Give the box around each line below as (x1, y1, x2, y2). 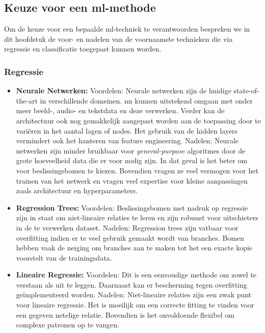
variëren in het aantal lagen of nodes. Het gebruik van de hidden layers (16, 125, 238, 136)
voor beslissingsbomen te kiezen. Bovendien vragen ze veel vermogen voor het (16, 165, 258, 175)
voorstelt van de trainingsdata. (16, 252, 112, 263)
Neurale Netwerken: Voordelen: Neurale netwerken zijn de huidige (16, 85, 231, 96)
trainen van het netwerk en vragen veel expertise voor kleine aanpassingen (16, 175, 248, 186)
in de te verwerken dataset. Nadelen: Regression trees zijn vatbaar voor (16, 222, 238, 233)
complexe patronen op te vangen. (16, 319, 120, 330)
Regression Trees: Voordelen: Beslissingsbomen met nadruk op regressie (16, 202, 248, 213)
